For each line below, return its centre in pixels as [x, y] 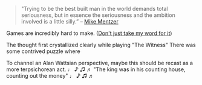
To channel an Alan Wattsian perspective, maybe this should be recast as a [100, 63]
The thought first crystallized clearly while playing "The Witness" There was [101, 45]
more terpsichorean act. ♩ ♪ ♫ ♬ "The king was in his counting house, [96, 69]
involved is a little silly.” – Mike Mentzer [70, 21]
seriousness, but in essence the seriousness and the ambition [98, 15]
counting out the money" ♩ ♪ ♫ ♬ [50, 76]
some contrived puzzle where [43, 51]
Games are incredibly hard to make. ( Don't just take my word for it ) [89, 33]
